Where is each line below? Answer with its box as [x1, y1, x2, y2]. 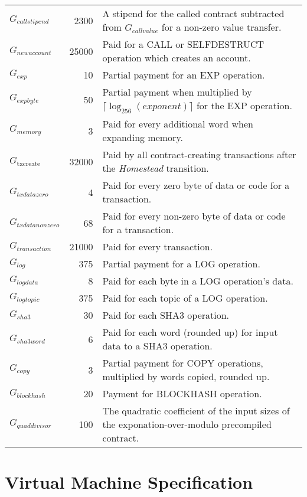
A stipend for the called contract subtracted [102, 6, 285, 20]
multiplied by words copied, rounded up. [102, 370, 270, 384]
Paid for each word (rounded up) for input [102, 325, 278, 339]
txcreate [17, 160, 41, 167]
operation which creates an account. [102, 51, 251, 64]
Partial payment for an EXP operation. [102, 68, 265, 81]
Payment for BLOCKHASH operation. [102, 387, 262, 401]
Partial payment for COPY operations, [102, 356, 263, 370]
